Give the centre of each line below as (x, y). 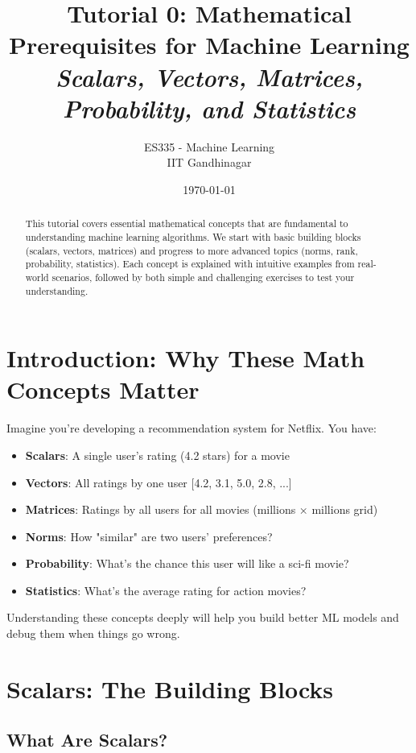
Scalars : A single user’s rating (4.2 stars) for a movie (157, 455)
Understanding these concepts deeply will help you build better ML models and (203, 617)
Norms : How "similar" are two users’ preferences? (149, 536)
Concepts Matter (103, 389)
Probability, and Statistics (209, 108)
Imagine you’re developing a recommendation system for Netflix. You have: (192, 428)
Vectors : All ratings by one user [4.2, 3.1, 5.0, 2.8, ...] (159, 482)
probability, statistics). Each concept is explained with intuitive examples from (190, 264)
